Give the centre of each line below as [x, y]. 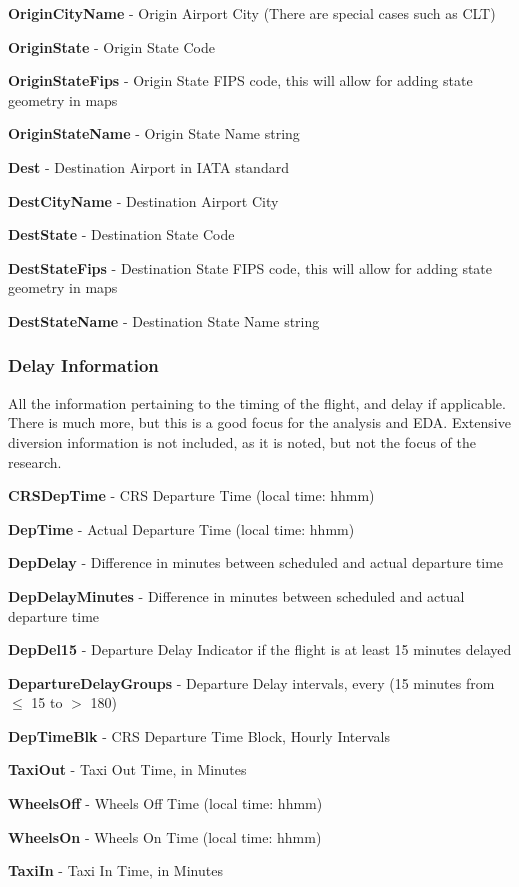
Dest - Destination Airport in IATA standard [148, 166]
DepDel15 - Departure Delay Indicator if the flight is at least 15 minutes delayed [260, 649]
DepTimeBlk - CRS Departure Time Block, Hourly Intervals [199, 735]
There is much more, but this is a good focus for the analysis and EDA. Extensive [259, 422]
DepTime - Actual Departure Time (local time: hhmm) [181, 528]
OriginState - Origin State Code [111, 46]
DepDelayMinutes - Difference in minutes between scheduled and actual [236, 595]
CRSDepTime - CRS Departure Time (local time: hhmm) [191, 495]
